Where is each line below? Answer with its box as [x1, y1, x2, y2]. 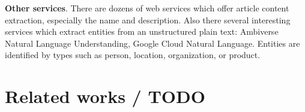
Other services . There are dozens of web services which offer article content [5, 2, 289, 14]
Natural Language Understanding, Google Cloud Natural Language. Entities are [5, 37, 300, 49]
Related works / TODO [5, 84, 205, 108]
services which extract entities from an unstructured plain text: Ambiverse [5, 25, 279, 38]
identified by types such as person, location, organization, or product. [5, 49, 261, 61]
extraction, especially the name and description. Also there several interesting [5, 13, 291, 26]
